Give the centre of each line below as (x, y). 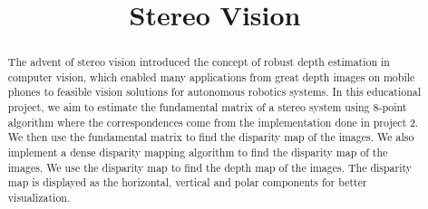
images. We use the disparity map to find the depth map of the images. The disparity (210, 167)
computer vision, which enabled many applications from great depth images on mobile (211, 76)
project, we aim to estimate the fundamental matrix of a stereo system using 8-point (207, 107)
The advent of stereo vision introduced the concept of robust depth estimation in (199, 62)
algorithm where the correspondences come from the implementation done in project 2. (213, 122)
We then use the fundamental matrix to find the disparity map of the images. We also (211, 137)
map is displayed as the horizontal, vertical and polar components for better (187, 182)
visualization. (39, 198)
